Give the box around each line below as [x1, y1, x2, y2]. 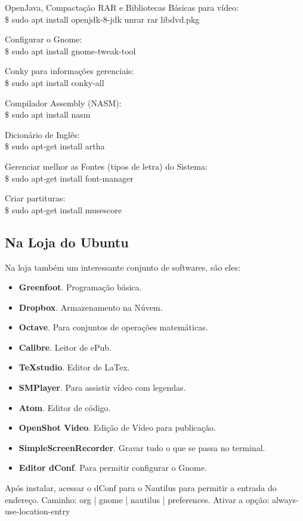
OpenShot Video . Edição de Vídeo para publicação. [18, 421, 216, 434]
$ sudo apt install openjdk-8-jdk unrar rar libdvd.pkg [5, 13, 200, 25]
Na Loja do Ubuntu [5, 232, 129, 251]
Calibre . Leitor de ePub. [18, 341, 112, 353]
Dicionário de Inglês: [5, 128, 80, 140]
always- [271, 493, 299, 505]
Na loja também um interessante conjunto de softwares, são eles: [5, 260, 240, 273]
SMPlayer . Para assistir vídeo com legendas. [18, 381, 186, 394]
